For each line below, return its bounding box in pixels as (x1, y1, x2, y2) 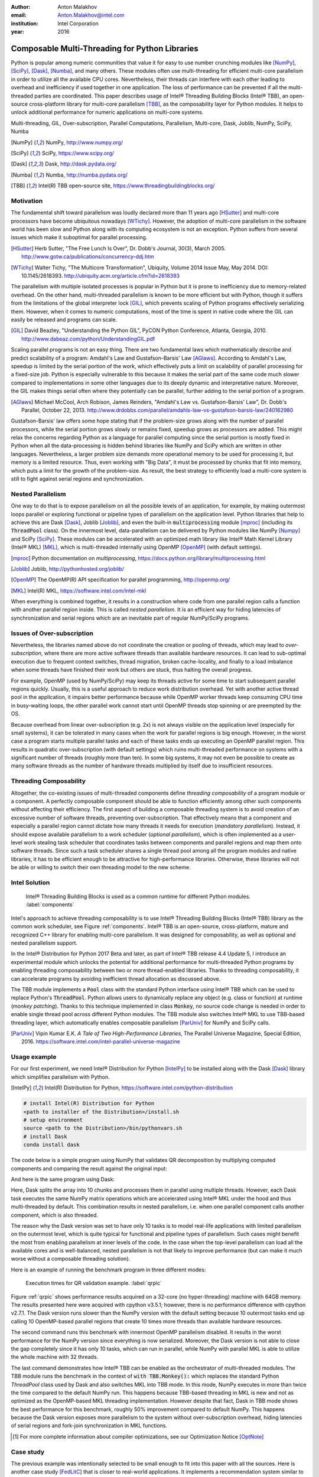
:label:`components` (25, 901, 74, 908)
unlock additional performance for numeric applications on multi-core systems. (11, 109, 204, 116)
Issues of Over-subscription (11, 629, 94, 637)
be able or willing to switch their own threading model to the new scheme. (11, 864, 191, 871)
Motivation (11, 197, 43, 205)
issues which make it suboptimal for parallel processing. (11, 234, 148, 241)
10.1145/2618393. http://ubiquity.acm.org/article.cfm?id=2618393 (21, 272, 180, 279)
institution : (11, 19, 39, 27)
